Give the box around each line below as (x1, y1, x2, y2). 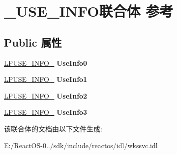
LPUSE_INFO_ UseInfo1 (4, 74, 88, 84)
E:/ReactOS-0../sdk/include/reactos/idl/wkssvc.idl (4, 140, 158, 150)
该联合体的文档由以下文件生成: (4, 123, 102, 133)
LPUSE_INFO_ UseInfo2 (4, 90, 88, 101)
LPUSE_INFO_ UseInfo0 (4, 57, 88, 68)
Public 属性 (4, 34, 62, 50)
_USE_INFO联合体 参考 (4, 1, 174, 21)
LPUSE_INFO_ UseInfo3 (4, 107, 88, 117)
